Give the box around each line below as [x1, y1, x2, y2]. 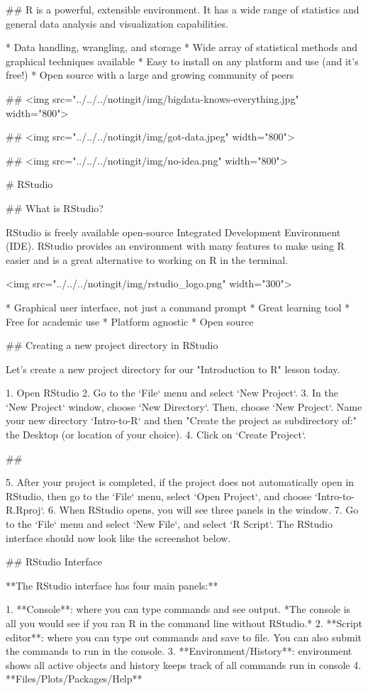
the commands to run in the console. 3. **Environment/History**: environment [6, 643, 352, 658]
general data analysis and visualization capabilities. [6, 16, 228, 31]
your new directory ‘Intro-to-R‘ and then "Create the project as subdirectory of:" [6, 413, 357, 428]
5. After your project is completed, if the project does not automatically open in [6, 475, 355, 490]
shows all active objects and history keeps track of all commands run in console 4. [6, 657, 362, 672]
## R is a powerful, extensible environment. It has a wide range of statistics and [6, 2, 359, 16]
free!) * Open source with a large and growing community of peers [6, 67, 294, 82]
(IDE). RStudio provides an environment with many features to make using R [6, 238, 345, 253]
